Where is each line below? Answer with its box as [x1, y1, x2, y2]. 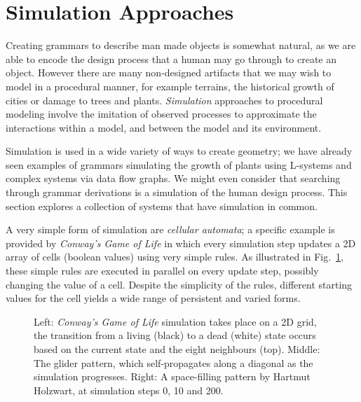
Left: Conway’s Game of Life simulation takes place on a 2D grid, [34, 314, 317, 328]
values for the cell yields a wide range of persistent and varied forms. [6, 291, 301, 305]
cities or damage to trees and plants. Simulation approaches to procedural [6, 92, 323, 107]
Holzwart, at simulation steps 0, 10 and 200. [34, 382, 224, 397]
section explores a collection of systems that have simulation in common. [6, 198, 318, 213]
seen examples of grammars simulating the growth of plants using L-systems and [6, 157, 352, 172]
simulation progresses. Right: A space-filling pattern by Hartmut [34, 369, 311, 384]
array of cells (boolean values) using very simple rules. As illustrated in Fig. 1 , [6, 249, 344, 264]
